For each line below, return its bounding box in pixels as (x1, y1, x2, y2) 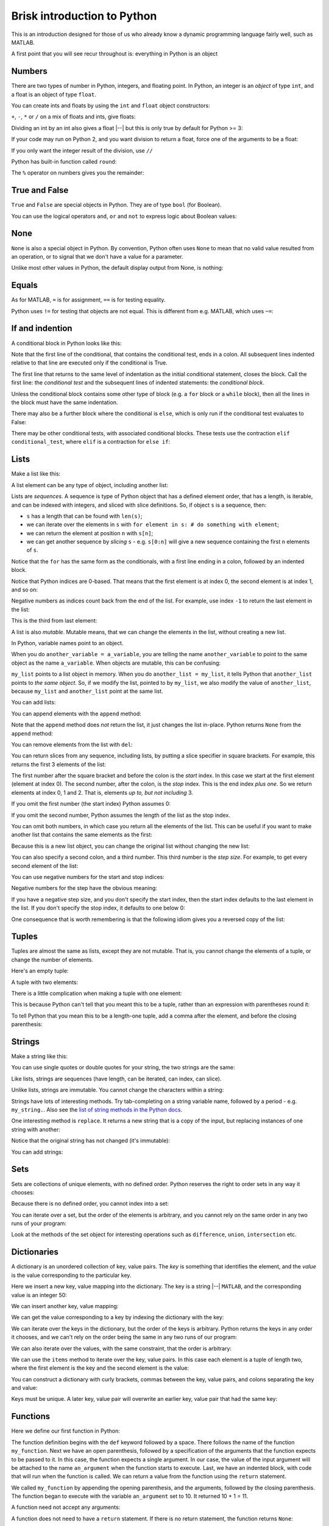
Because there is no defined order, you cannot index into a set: (11, 1200, 169, 1207)
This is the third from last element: (11, 617, 97, 624)
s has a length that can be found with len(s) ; (26, 512, 143, 519)
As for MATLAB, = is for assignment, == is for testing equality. (11, 296, 166, 303)
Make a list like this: (11, 470, 61, 477)
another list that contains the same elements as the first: (11, 831, 152, 839)
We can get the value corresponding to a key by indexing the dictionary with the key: (11, 1314, 224, 1321)
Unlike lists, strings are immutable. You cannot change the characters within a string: (11, 1087, 224, 1094)
